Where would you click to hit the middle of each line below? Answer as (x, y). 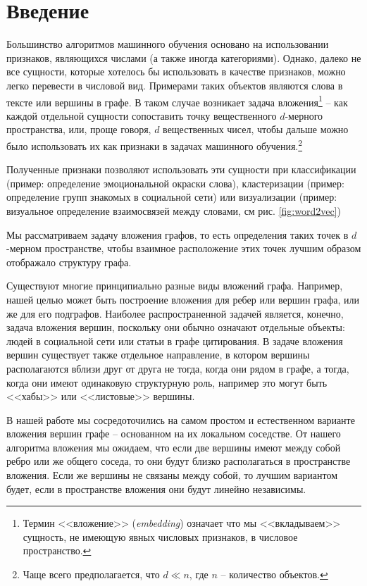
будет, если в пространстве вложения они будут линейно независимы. (156, 488)
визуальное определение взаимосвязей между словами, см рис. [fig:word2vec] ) (174, 210)
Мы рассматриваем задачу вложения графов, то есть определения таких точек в (178, 234)
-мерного (304, 115)
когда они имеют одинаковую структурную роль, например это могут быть (167, 382)
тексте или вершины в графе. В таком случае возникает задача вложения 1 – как (177, 101)
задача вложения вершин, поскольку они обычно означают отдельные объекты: (176, 327)
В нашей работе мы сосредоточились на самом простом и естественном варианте (181, 419)
